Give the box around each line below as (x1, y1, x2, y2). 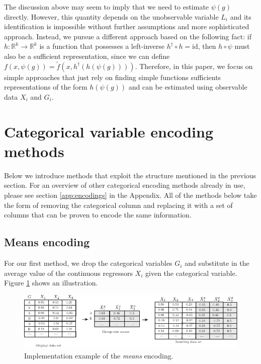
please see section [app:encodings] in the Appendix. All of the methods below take (4, 190, 257, 200)
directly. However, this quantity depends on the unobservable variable (4, 11, 219, 22)
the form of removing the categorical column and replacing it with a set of (4, 199, 233, 210)
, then (198, 41, 216, 51)
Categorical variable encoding (4, 121, 213, 141)
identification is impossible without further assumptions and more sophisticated (4, 21, 249, 32)
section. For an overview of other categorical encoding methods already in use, (4, 180, 245, 190)
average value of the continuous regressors (4, 267, 133, 278)
